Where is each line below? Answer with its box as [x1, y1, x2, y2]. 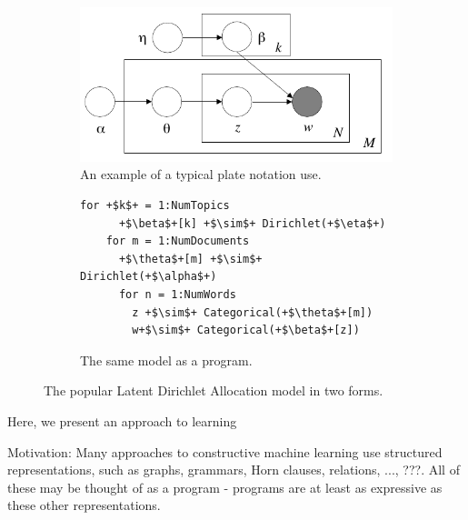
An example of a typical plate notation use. [80, 165, 322, 184]
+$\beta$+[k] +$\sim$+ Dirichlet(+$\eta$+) [118, 216, 386, 230]
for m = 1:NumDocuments [105, 235, 250, 248]
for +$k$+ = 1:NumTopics [80, 199, 230, 212]
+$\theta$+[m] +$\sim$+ [118, 252, 263, 265]
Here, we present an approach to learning [7, 411, 237, 430]
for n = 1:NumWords [118, 287, 236, 301]
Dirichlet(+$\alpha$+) [80, 270, 217, 284]
